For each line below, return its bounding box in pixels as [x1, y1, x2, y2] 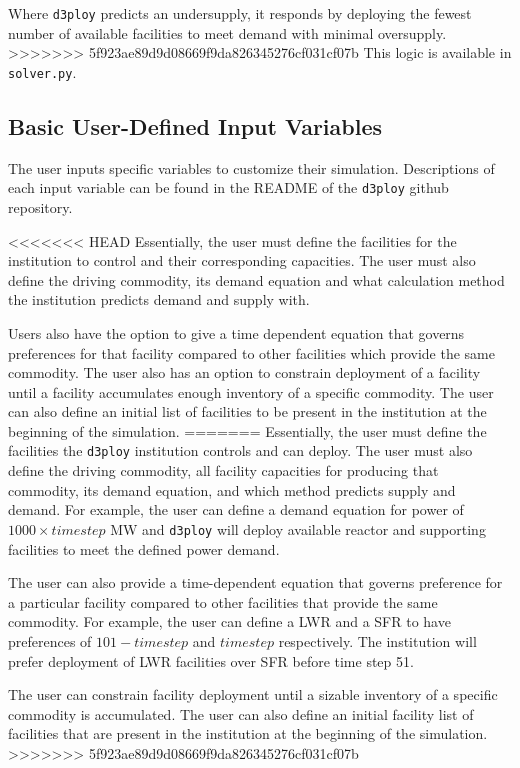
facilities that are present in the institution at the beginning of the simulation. [8, 723, 488, 744]
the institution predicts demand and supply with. [8, 289, 310, 310]
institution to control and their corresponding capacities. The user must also [8, 250, 476, 271]
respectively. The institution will [278, 630, 477, 651]
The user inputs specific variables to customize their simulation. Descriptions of [8, 157, 495, 178]
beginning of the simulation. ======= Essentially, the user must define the [8, 420, 487, 441]
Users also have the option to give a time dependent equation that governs [8, 322, 465, 343]
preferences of [8, 630, 92, 651]
